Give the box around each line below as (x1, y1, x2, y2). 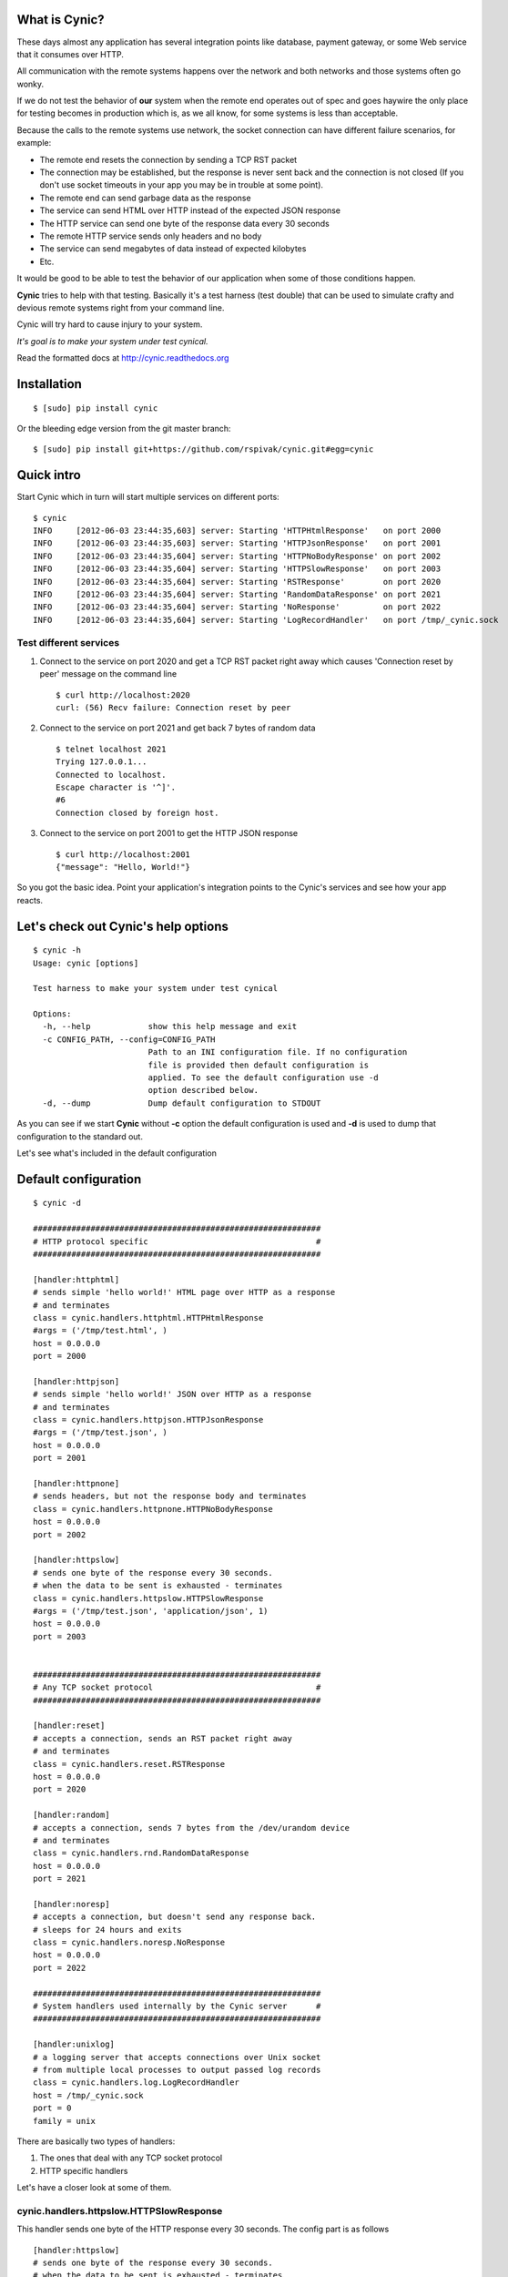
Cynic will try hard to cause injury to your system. (16, 319, 203, 330)
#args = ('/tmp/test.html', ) (33, 1325, 168, 1336)
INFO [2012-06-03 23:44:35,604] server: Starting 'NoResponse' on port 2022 (33, 602, 442, 612)
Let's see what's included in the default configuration (16, 1148, 218, 1159)
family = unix (33, 2116, 96, 2126)
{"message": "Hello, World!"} (56, 862, 191, 872)
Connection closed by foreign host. (56, 807, 219, 818)
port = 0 (33, 2103, 72, 2113)
